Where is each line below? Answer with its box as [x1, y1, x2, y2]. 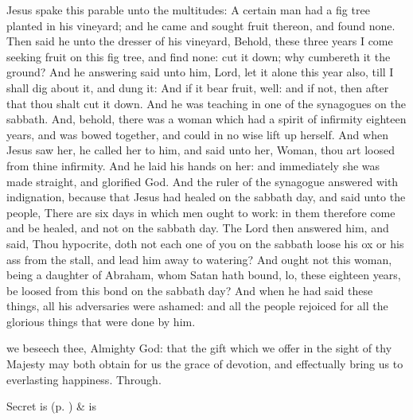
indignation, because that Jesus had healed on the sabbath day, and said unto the [6, 189, 406, 205]
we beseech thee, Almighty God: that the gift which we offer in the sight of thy [6, 340, 392, 356]
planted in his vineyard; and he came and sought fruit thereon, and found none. [6, 17, 395, 33]
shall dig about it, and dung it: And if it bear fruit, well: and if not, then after [6, 79, 389, 95]
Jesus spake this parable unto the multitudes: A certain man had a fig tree [6, 2, 370, 17]
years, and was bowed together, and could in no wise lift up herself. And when [6, 126, 388, 142]
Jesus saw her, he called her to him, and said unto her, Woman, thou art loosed [6, 142, 395, 158]
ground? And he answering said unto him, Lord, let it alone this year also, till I [6, 64, 394, 80]
